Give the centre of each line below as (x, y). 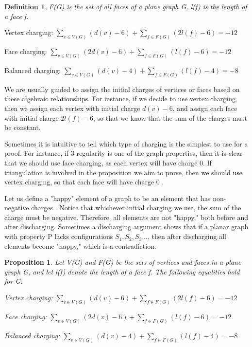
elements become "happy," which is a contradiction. (80, 246)
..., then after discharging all (184, 236)
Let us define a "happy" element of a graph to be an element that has (108, 198)
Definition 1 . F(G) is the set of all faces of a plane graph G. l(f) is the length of (126, 6)
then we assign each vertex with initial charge (72, 108)
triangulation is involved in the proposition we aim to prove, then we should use (124, 172)
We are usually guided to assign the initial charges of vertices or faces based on (122, 89)
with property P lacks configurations (59, 236)
